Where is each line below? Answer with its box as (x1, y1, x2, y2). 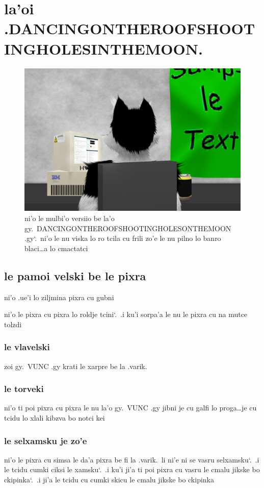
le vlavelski (4, 340, 50, 353)
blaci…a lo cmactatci (24, 242, 88, 253)
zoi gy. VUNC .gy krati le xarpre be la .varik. (4, 360, 147, 371)
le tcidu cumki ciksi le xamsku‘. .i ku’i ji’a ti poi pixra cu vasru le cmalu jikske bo (4, 464, 260, 475)
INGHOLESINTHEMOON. (4, 38, 203, 59)
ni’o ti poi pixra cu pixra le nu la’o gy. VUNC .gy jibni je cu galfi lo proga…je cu (4, 402, 257, 413)
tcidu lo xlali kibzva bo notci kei (4, 412, 105, 423)
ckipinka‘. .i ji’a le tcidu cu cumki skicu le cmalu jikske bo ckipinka (4, 474, 215, 484)
